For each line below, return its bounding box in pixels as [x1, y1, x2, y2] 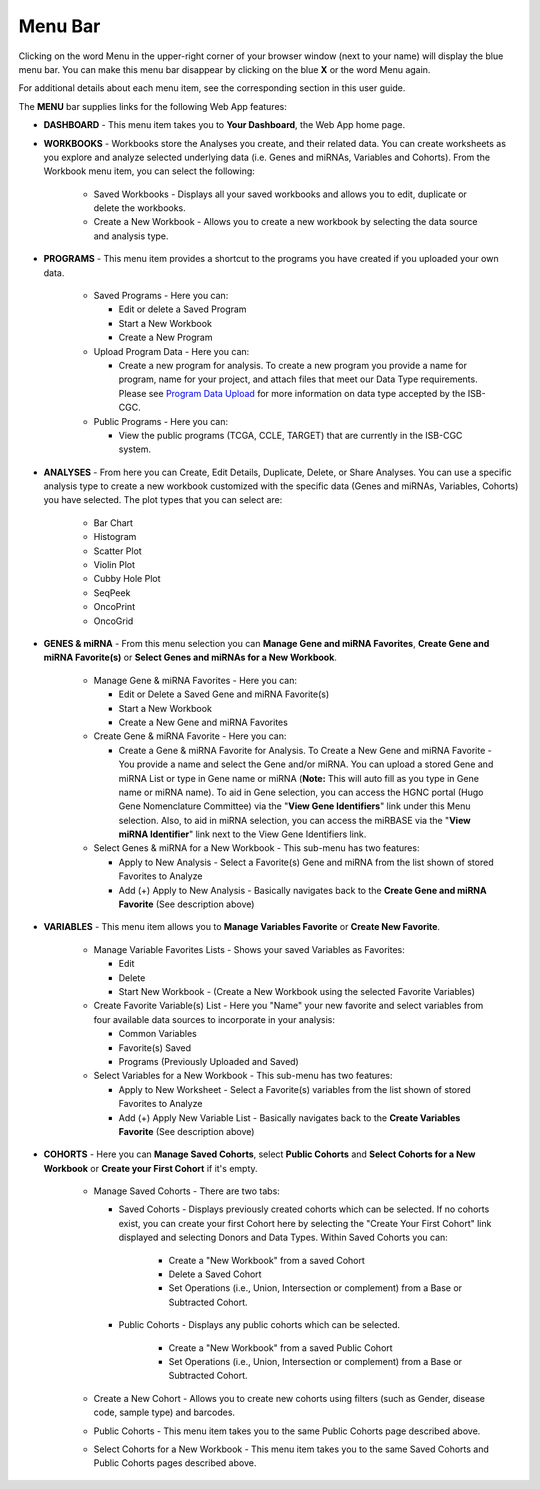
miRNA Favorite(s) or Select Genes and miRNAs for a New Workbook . [43, 651, 337, 664]
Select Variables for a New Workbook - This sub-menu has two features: [93, 1070, 393, 1082]
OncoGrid [93, 615, 134, 627]
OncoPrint [93, 601, 135, 613]
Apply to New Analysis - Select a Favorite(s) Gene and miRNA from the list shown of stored [118, 856, 494, 868]
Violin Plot [93, 559, 135, 571]
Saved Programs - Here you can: [93, 290, 229, 302]
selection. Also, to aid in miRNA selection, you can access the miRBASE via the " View [118, 814, 471, 826]
